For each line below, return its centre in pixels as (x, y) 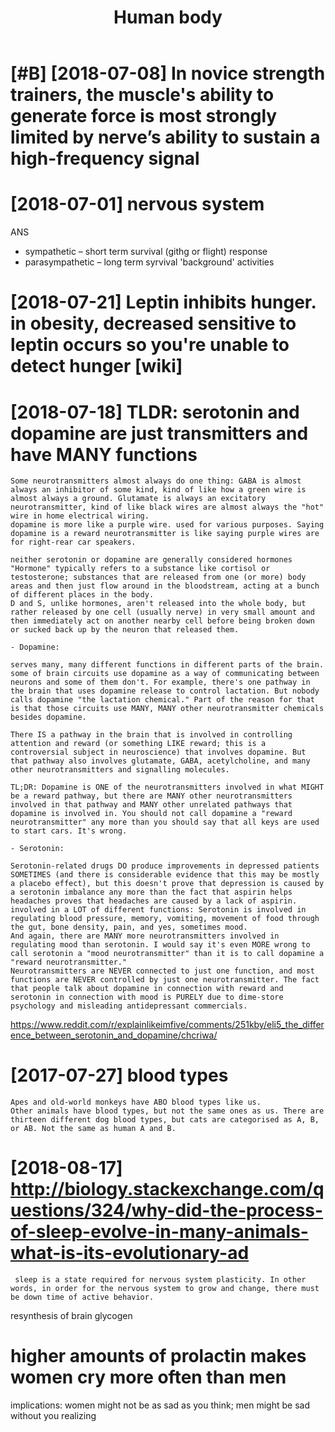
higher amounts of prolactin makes (158, 1356)
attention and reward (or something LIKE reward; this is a (138, 744)
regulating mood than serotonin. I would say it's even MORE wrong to (160, 945)
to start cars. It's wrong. (69, 831)
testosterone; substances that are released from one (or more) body (158, 577)
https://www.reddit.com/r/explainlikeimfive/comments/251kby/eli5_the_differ (167, 1025)
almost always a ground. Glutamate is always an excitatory (138, 499)
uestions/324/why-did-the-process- (167, 1210)
